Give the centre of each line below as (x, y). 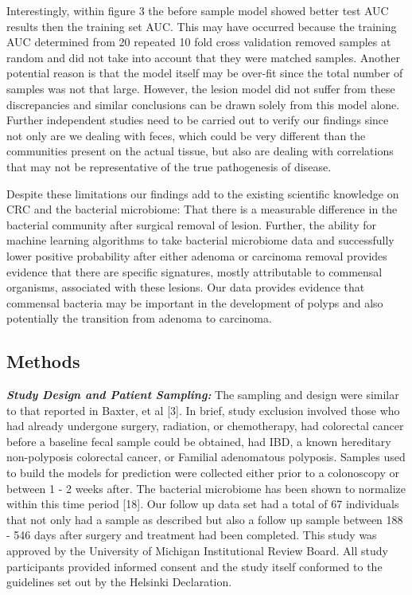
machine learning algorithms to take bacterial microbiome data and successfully (200, 240)
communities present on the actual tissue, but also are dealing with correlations (200, 151)
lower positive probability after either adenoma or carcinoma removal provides (197, 255)
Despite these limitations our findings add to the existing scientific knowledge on (203, 193)
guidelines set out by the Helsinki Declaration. (119, 582)
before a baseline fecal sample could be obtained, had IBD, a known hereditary (199, 441)
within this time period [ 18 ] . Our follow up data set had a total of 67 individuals (203, 504)
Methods (43, 361)
